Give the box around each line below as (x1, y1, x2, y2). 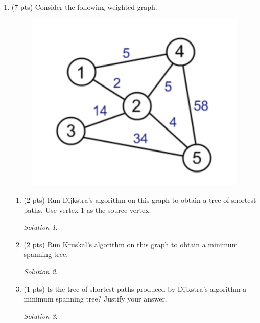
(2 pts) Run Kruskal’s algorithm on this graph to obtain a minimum (23, 239, 238, 249)
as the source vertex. (86, 204, 151, 215)
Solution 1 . (23, 222, 58, 232)
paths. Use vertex (23, 204, 79, 215)
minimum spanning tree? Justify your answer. (23, 293, 167, 304)
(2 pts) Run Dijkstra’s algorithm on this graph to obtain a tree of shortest (23, 195, 256, 205)
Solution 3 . (23, 310, 58, 321)
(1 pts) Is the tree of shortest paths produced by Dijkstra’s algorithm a (23, 283, 247, 294)
